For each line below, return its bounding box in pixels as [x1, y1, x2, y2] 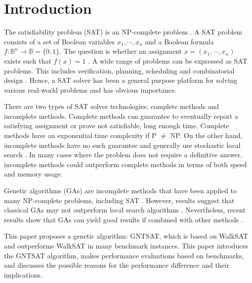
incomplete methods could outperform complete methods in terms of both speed [4, 159, 247, 169]
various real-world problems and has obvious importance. [4, 84, 177, 95]
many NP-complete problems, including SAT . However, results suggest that [4, 195, 235, 205]
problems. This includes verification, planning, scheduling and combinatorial [4, 65, 235, 75]
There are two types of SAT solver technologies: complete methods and [4, 101, 219, 111]
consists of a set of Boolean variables [4, 36, 115, 46]
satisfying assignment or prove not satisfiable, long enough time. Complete [4, 120, 229, 131]
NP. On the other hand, [170, 130, 243, 141]
